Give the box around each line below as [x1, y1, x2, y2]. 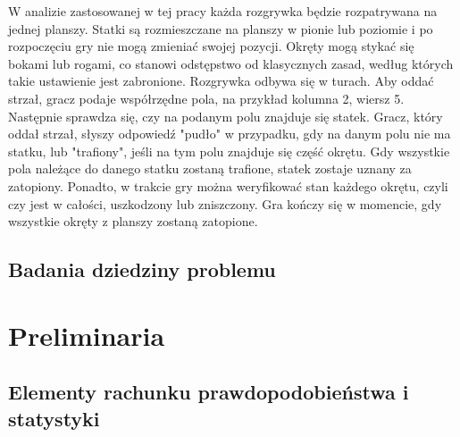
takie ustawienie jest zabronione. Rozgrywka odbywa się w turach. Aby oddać [8, 71, 434, 90]
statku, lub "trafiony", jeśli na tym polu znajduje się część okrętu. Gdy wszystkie [8, 141, 450, 160]
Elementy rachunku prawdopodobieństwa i [8, 378, 409, 406]
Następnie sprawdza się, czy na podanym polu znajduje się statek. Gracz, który [8, 106, 443, 125]
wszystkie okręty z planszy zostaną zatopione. [8, 212, 258, 231]
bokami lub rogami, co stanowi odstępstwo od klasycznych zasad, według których [8, 54, 454, 72]
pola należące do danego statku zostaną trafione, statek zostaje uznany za [8, 159, 412, 178]
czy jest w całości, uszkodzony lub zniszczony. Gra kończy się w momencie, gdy [8, 194, 442, 213]
